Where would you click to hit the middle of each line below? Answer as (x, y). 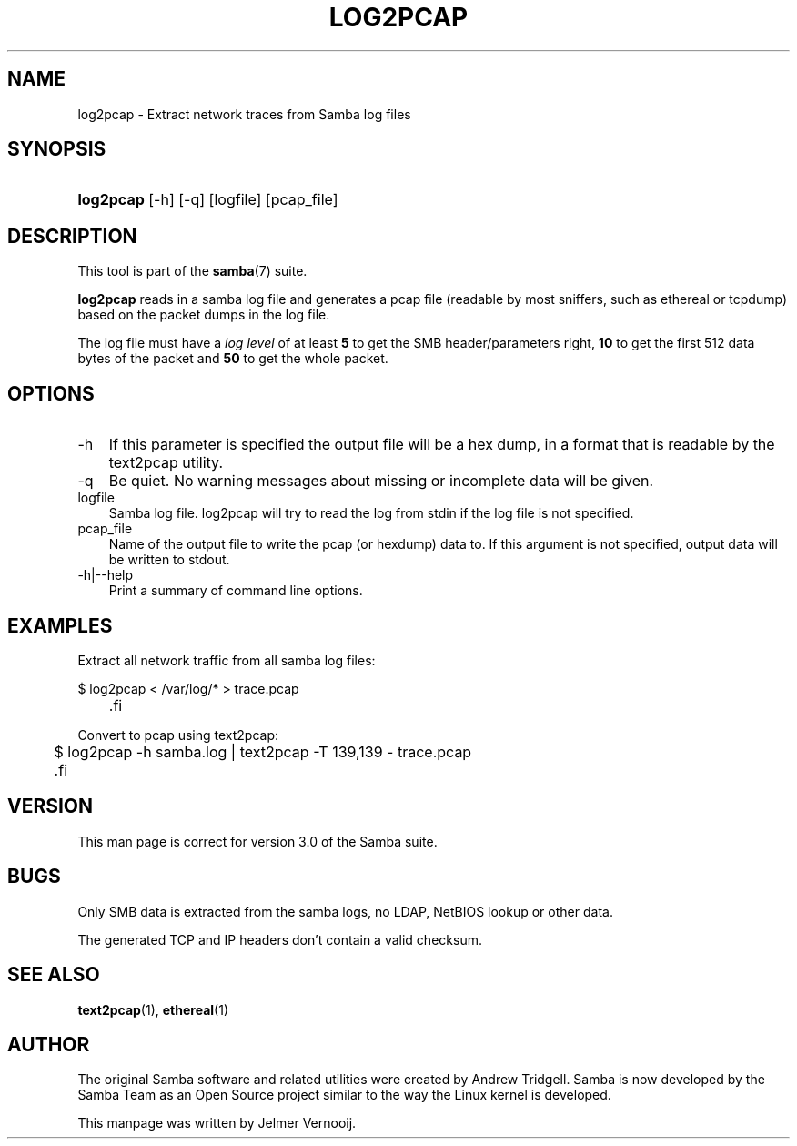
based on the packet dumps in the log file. (204, 315)
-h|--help (106, 575)
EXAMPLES (60, 625)
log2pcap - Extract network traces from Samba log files (244, 114)
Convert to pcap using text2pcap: (178, 735)
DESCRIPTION (72, 236)
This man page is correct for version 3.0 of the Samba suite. (257, 841)
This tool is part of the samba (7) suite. (192, 271)
